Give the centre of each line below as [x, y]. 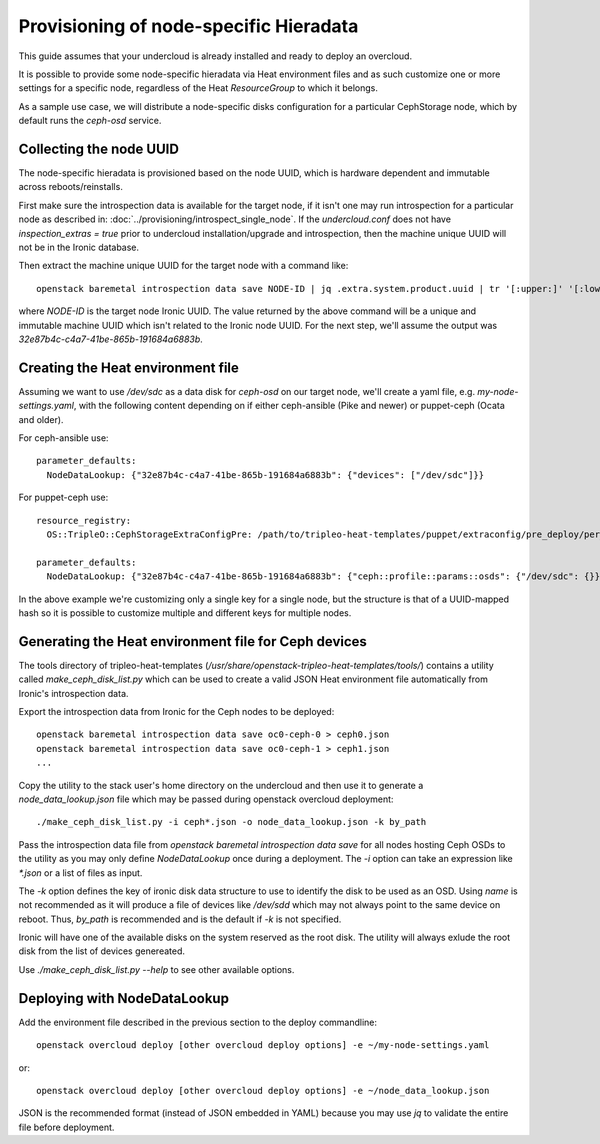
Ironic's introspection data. [73, 693]
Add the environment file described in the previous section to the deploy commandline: [198, 1022]
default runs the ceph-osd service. [90, 121]
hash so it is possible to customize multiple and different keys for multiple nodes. [185, 612]
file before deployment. [66, 1127]
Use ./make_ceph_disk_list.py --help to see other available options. [156, 969]
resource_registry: [84, 520]
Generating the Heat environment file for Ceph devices [192, 641]
